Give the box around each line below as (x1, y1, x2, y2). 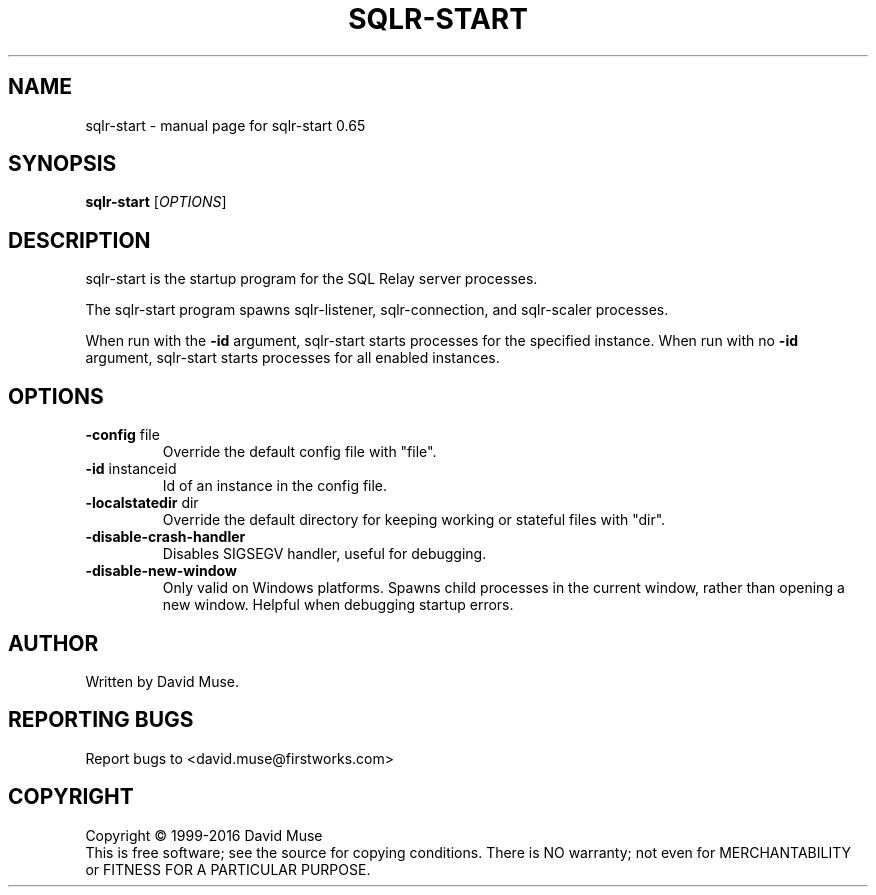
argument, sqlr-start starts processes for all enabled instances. (85, 349, 500, 367)
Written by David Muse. (85, 672, 240, 690)
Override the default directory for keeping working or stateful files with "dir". (162, 511, 666, 529)
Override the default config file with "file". (162, 443, 437, 461)
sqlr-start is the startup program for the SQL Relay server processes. (85, 270, 538, 288)
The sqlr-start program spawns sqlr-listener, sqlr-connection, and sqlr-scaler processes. (85, 301, 669, 319)
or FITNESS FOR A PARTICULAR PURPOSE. (85, 860, 371, 878)
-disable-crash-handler (85, 528, 246, 546)
